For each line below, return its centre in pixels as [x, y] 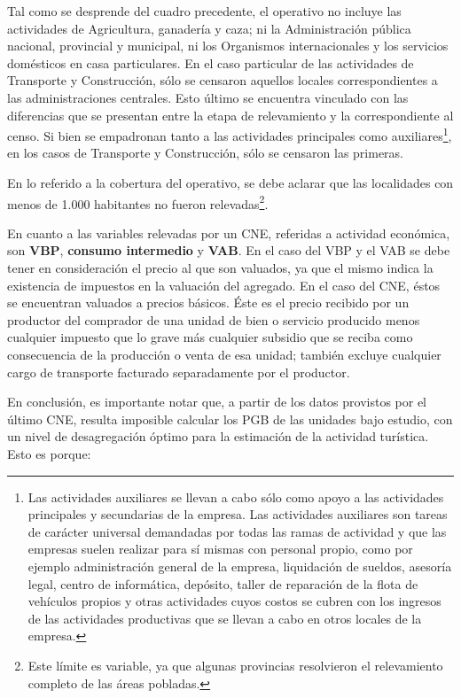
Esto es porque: [49, 453]
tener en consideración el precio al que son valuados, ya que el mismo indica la [220, 268]
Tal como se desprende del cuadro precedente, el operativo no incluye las [204, 11]
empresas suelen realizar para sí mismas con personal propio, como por [220, 549]
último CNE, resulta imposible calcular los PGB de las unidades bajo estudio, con [230, 419]
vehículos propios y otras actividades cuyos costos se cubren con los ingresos [234, 601]
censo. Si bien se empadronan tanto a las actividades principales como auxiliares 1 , [230, 134]
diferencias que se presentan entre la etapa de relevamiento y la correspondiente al [230, 115]
